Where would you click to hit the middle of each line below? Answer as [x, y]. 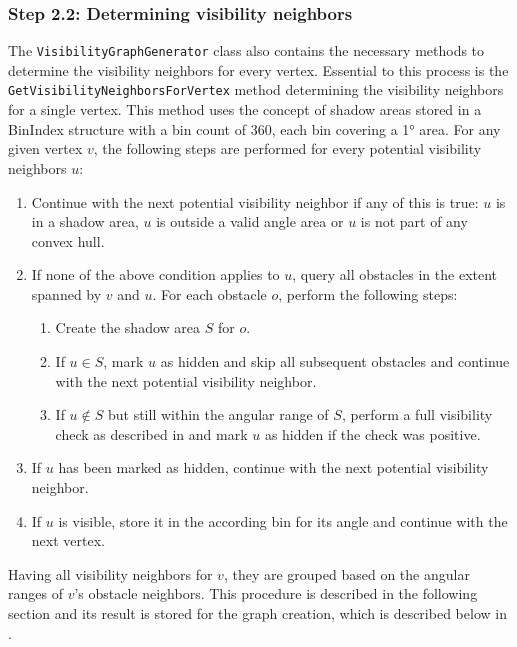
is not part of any [414, 221]
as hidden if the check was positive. [372, 433]
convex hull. [68, 240]
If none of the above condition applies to [155, 274]
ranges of [35, 593]
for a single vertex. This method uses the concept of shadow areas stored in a [245, 109]
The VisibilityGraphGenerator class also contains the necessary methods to [246, 50]
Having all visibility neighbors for [110, 573]
